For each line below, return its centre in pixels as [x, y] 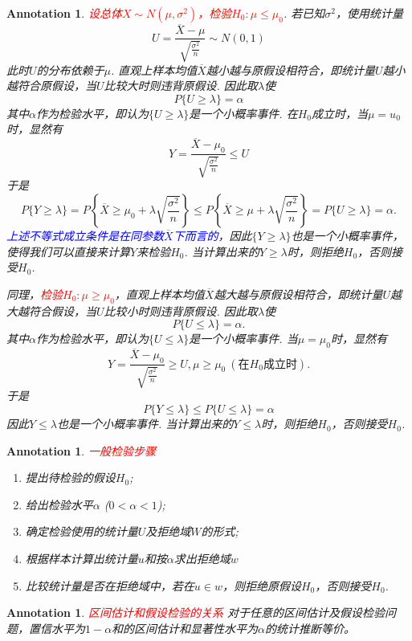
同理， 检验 [35, 294]
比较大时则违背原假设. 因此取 [181, 86]
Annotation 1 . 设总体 [64, 13]
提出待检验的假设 [70, 478]
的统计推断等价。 [310, 628]
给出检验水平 [59, 504]
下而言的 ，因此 [212, 236]
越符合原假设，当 [51, 86]
